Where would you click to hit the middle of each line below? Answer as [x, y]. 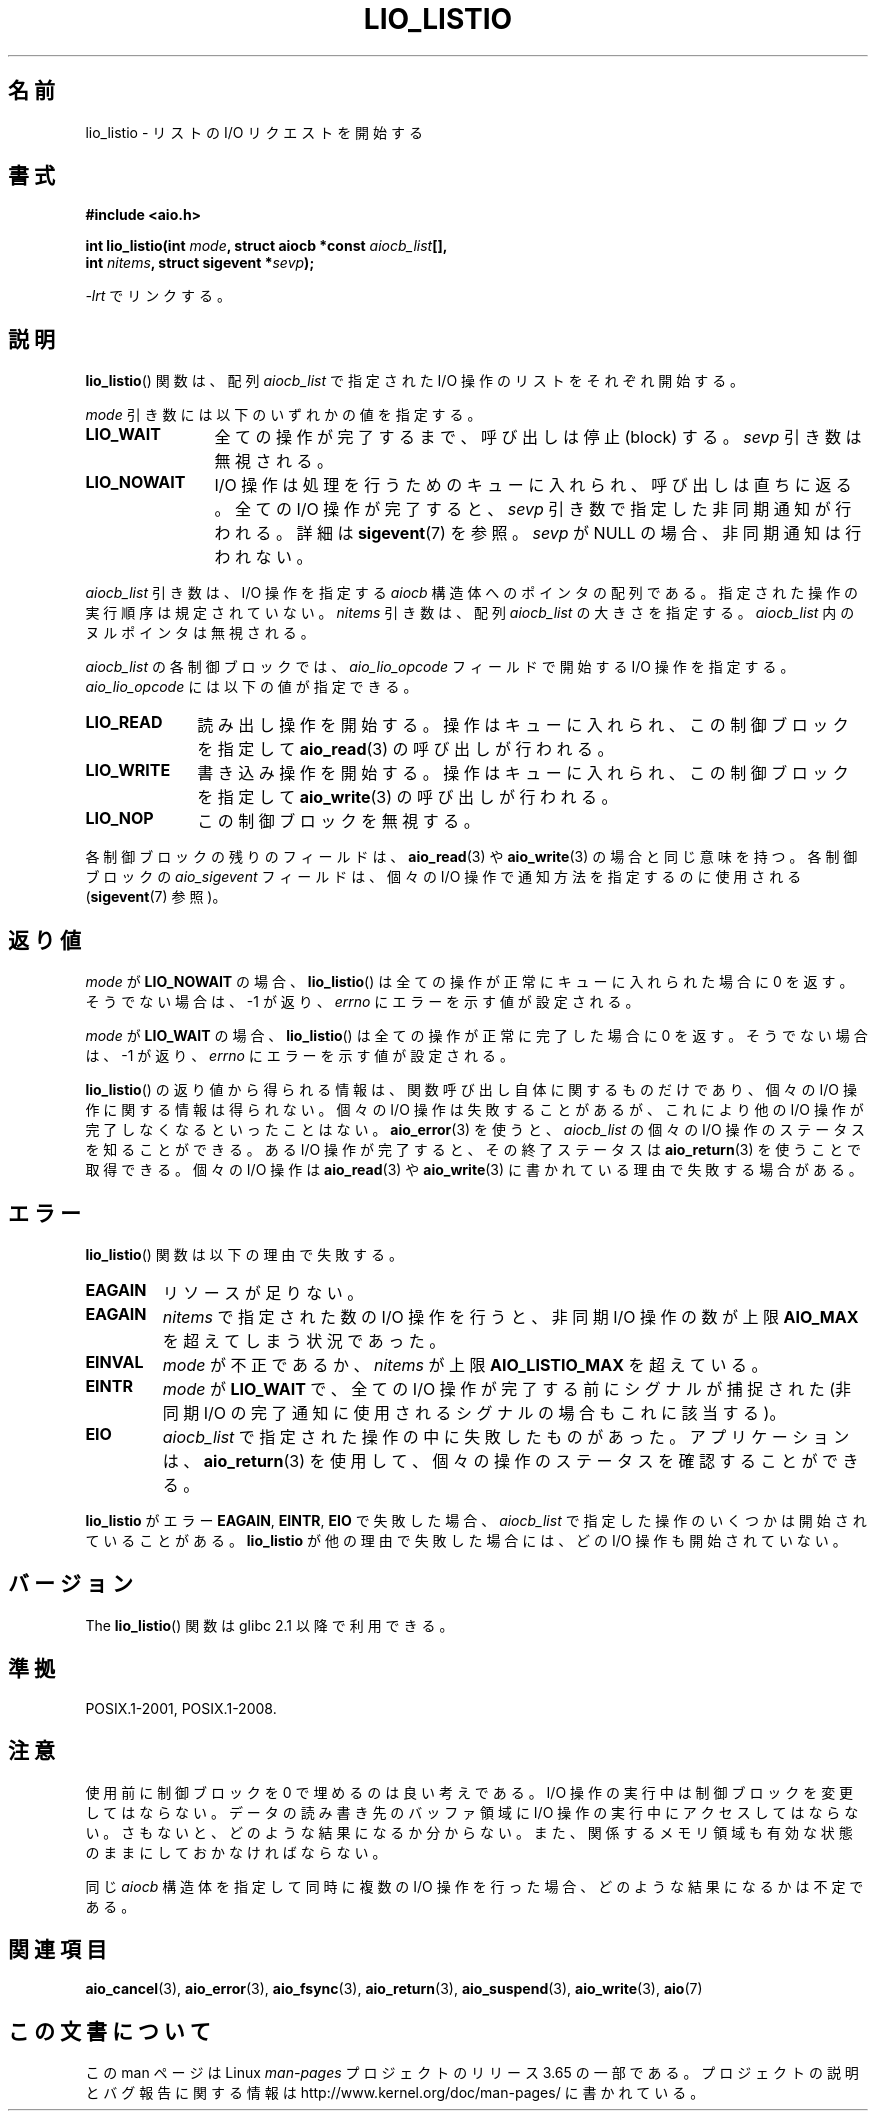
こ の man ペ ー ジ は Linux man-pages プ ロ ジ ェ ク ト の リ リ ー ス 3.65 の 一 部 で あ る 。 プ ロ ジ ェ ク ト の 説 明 [472, 2073]
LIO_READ [124, 722]
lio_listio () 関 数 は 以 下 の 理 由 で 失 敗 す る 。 [244, 1254]
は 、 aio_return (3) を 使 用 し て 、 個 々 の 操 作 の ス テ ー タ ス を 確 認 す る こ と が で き [510, 1460]
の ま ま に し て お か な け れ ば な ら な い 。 [236, 1852]
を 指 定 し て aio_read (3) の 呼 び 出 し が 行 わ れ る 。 [405, 749]
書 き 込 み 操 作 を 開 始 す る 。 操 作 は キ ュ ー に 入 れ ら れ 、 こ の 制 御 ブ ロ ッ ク [523, 773]
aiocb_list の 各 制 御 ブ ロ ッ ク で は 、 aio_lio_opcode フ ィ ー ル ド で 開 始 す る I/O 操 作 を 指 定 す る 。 [440, 667]
